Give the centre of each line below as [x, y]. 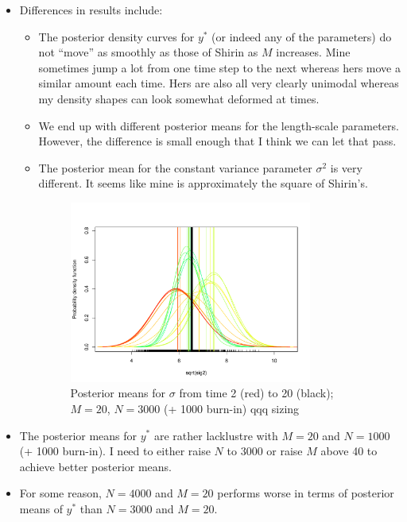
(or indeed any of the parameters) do [302, 36]
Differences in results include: [91, 10]
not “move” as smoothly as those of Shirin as [148, 52]
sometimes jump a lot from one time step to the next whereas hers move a [219, 67]
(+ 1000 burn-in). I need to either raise [115, 451]
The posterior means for [78, 435]
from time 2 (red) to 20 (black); [256, 393]
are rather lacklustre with [216, 435]
